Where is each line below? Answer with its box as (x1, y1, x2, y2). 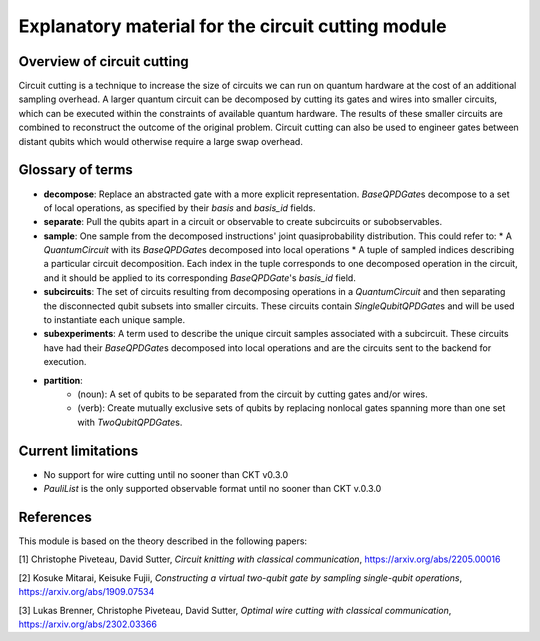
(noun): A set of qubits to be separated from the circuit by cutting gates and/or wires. (77, 388, 429, 400)
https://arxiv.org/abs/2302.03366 (18, 618, 157, 630)
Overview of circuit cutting (18, 53, 189, 70)
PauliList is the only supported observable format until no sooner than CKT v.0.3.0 (43, 483, 382, 495)
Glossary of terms (18, 161, 134, 179)
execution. (43, 356, 87, 368)
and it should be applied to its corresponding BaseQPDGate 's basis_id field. (43, 271, 357, 284)
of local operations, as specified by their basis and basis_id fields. (43, 201, 316, 214)
